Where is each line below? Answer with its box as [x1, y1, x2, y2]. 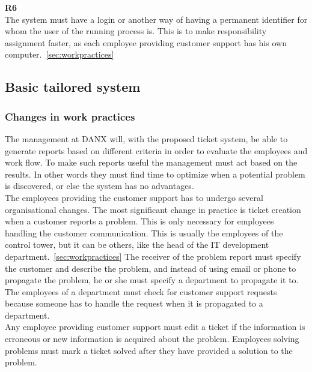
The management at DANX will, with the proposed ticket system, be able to [5, 132, 288, 145]
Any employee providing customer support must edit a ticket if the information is [5, 320, 305, 333]
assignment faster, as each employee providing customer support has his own [5, 36, 287, 49]
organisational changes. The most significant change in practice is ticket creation [5, 203, 301, 215]
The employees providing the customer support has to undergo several [5, 191, 263, 203]
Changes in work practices [5, 109, 135, 124]
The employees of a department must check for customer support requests [5, 285, 277, 298]
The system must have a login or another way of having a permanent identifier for [5, 13, 308, 25]
